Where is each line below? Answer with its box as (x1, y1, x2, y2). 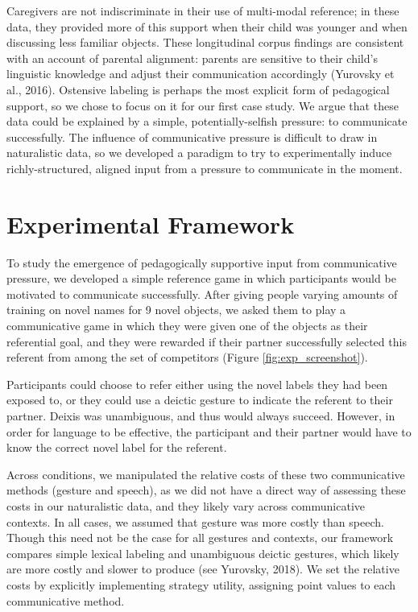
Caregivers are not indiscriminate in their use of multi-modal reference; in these (6, 2, 399, 19)
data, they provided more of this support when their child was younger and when (6, 18, 408, 35)
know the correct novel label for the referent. (6, 439, 227, 456)
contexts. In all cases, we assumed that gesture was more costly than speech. (6, 513, 384, 530)
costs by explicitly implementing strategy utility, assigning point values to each (6, 576, 396, 593)
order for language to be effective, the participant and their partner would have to (6, 423, 412, 440)
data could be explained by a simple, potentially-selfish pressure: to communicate (6, 113, 408, 130)
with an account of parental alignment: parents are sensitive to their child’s (6, 49, 378, 66)
